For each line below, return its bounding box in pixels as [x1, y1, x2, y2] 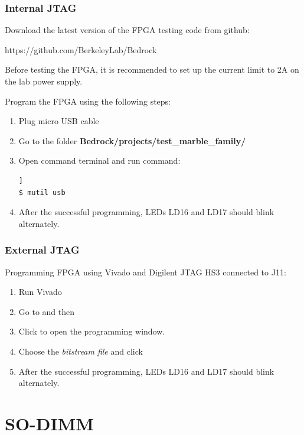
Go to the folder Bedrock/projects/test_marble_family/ [18, 134, 246, 147]
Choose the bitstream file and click [18, 345, 143, 357]
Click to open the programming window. [18, 325, 165, 337]
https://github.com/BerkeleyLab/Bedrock [5, 43, 157, 56]
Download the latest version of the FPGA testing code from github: [5, 24, 250, 36]
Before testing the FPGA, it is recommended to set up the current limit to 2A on [5, 63, 299, 76]
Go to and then [18, 305, 75, 317]
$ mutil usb [18, 188, 66, 197]
